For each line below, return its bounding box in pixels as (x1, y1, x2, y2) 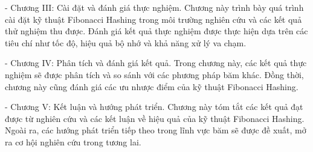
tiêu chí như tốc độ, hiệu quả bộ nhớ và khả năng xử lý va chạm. (5, 36, 247, 49)
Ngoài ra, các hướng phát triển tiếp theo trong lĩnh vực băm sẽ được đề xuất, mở (5, 124, 306, 136)
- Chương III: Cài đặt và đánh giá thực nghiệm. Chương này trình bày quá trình (5, 1, 304, 13)
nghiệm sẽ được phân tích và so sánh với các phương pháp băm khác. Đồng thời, (5, 68, 304, 81)
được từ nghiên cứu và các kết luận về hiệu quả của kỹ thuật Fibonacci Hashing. (5, 112, 305, 124)
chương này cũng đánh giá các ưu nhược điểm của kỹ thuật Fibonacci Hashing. (5, 80, 298, 93)
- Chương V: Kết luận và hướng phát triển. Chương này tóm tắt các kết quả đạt (5, 100, 303, 113)
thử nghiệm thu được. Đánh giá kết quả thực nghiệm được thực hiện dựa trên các (5, 25, 308, 37)
